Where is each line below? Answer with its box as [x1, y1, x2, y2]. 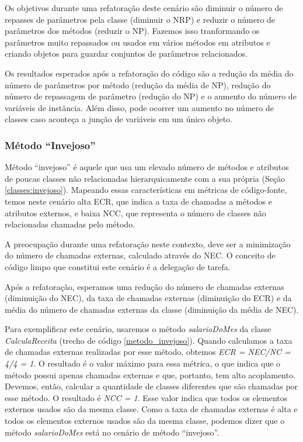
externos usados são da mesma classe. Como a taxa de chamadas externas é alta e [5, 403, 298, 415]
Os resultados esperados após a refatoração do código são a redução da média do [5, 67, 294, 79]
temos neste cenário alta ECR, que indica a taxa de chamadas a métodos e [5, 195, 272, 207]
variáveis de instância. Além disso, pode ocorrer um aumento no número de [5, 101, 274, 113]
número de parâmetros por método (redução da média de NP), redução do [5, 78, 271, 91]
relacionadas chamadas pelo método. [5, 218, 135, 230]
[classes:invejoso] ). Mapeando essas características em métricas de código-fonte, [5, 184, 287, 196]
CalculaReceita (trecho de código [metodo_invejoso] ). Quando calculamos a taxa [5, 334, 292, 346]
